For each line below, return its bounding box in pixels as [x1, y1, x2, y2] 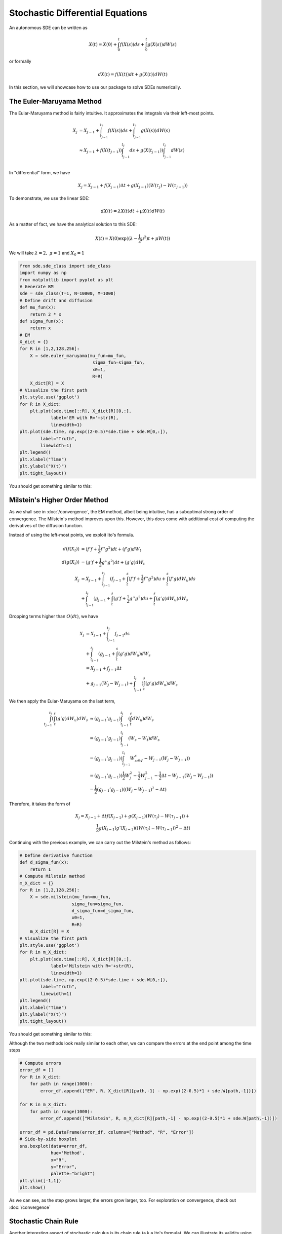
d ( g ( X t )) [61, 559, 80, 566]
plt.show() [19, 1185, 46, 1191]
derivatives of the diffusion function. [9, 523, 83, 529]
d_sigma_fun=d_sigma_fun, [72, 908, 134, 914]
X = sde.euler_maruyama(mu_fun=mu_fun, [30, 353, 127, 358]
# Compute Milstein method [19, 874, 85, 879]
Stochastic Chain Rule [9, 1217, 79, 1226]
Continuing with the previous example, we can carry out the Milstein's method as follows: [9, 839, 191, 845]
